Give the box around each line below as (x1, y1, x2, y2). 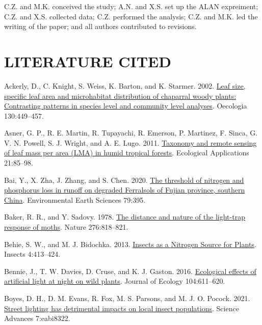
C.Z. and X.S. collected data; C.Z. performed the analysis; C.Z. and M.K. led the (4, 11, 258, 21)
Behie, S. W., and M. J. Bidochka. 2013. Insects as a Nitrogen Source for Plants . (4, 238, 256, 249)
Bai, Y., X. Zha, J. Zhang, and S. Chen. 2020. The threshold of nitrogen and (4, 174, 244, 185)
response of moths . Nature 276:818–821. (4, 222, 128, 232)
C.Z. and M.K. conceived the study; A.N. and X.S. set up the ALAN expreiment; (4, 1, 258, 11)
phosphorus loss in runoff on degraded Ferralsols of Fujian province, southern (4, 184, 245, 195)
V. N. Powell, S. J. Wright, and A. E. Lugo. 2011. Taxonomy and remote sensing (4, 137, 257, 148)
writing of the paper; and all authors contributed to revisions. (4, 21, 197, 32)
